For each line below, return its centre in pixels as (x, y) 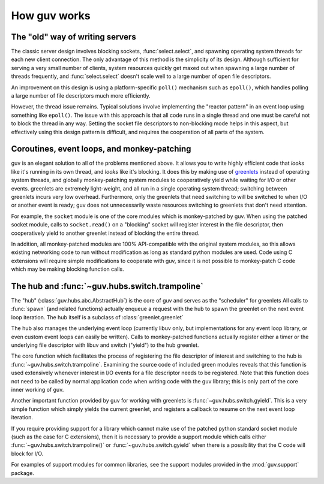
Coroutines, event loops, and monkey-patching (101, 149)
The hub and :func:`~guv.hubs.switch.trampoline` (107, 286)
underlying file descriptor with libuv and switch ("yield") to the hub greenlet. (105, 345)
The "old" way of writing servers (73, 37)
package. (22, 473)
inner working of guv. (37, 389)
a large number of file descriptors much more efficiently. (81, 96)
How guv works (51, 16)
